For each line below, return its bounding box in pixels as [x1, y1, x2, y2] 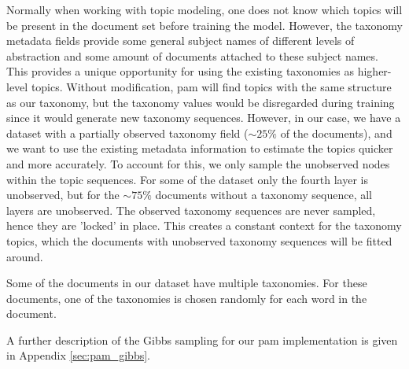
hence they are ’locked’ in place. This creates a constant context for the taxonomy [6, 217, 402, 234]
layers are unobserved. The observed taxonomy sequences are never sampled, [6, 201, 376, 218]
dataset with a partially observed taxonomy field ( [6, 124, 249, 141]
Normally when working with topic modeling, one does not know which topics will [6, 2, 403, 17]
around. [6, 248, 43, 264]
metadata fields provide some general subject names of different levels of [6, 32, 355, 49]
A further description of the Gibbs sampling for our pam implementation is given [6, 331, 398, 348]
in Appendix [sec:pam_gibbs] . [6, 347, 150, 363]
